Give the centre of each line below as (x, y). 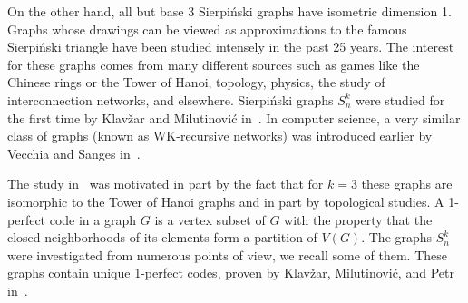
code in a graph (93, 219)
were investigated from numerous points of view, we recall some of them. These (228, 254)
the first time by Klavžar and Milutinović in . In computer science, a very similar (234, 117)
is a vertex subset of (210, 219)
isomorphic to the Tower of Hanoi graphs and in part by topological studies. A (226, 201)
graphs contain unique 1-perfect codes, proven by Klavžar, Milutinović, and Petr (231, 273)
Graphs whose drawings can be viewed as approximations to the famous (207, 29)
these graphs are (407, 184)
